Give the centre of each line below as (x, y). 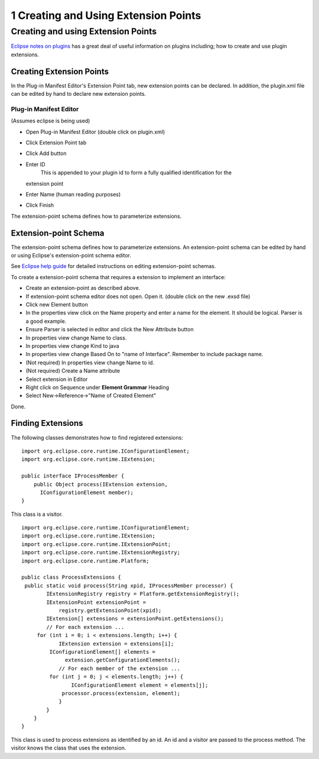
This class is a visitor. (37, 514)
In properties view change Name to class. (76, 338)
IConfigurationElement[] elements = (102, 652)
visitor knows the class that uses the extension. (69, 748)
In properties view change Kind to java (72, 345)
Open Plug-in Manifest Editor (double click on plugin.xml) (95, 132)
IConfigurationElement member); (87, 492)
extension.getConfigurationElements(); (123, 660)
